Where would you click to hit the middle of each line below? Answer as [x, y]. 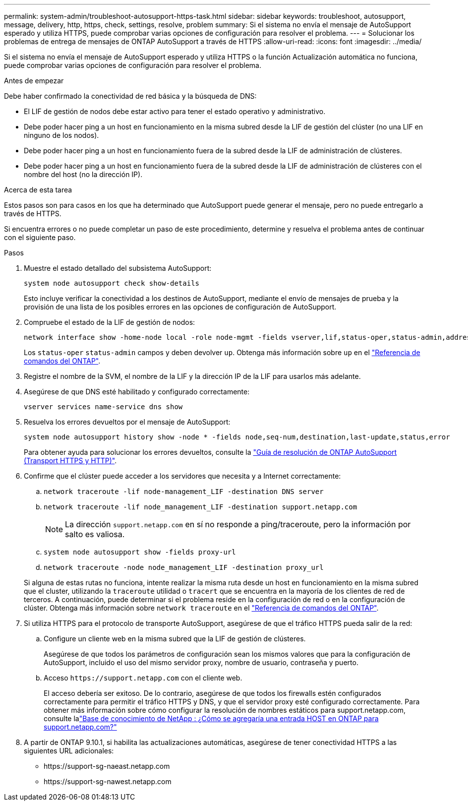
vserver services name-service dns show [103, 407]
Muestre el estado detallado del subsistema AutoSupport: [118, 268]
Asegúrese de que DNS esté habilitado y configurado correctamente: [137, 392]
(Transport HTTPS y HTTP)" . [70, 461]
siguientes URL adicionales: [69, 751]
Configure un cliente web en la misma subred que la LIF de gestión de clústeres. [175, 639]
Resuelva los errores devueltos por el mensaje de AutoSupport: [127, 422]
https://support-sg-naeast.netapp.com [107, 766]
